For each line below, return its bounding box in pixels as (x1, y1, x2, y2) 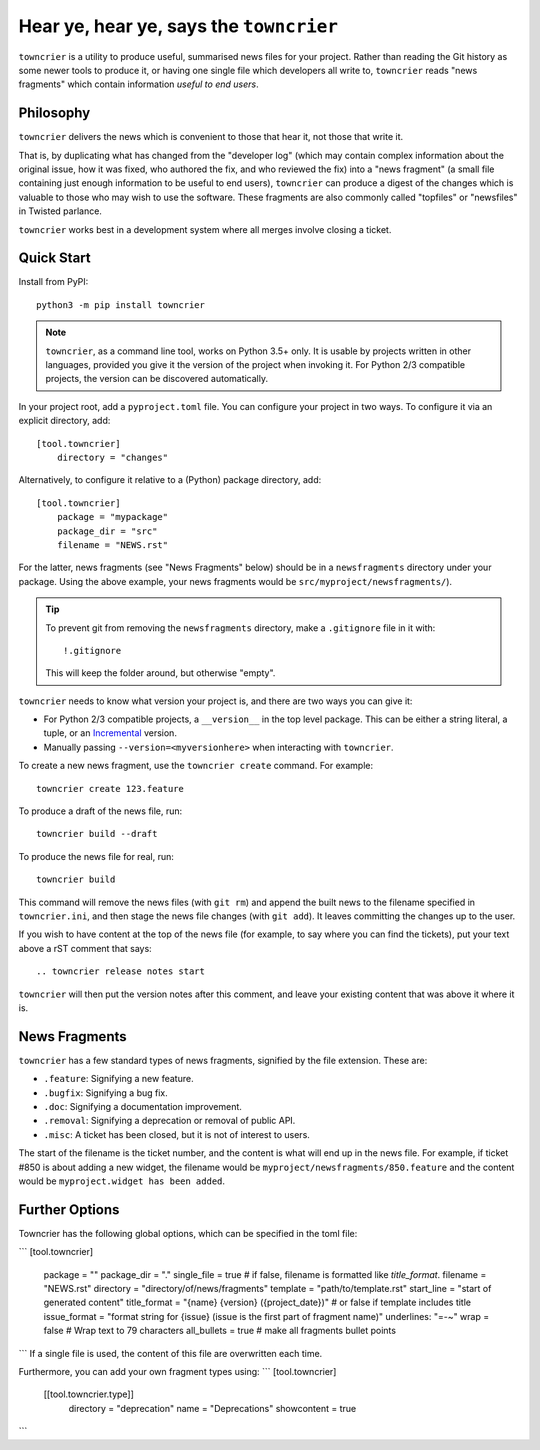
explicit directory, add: (18, 415, 111, 427)
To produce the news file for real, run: (18, 850, 175, 862)
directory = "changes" (56, 452, 169, 463)
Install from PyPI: (18, 276, 89, 288)
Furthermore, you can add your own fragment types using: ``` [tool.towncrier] (18, 1366, 337, 1377)
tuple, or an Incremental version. (43, 727, 177, 739)
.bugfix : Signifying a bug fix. (43, 1086, 169, 1099)
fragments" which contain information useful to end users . (18, 78, 259, 90)
